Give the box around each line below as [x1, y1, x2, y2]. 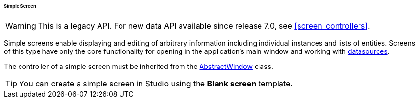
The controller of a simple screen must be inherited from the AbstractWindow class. [4, 62, 273, 70]
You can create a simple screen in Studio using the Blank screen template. [19, 78, 293, 88]
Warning [5, 20, 36, 31]
